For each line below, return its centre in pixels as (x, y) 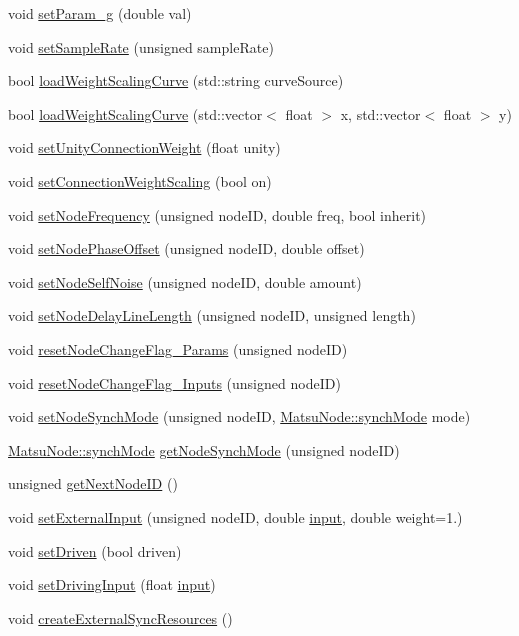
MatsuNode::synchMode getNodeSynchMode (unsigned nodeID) (204, 449)
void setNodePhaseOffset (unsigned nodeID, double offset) (186, 248)
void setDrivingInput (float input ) (112, 584)
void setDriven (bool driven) (95, 550)
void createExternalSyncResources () (120, 617)
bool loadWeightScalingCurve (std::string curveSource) (176, 80)
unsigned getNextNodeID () (93, 483)
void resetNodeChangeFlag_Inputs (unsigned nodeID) (174, 382)
